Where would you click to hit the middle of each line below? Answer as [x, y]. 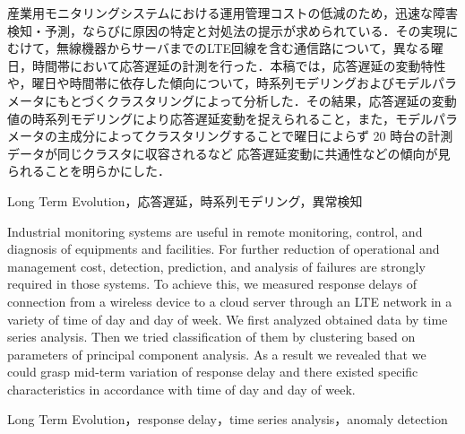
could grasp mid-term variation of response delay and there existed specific [213, 372]
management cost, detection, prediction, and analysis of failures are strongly [216, 266]
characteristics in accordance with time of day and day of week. [181, 389]
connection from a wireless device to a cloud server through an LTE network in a [230, 301]
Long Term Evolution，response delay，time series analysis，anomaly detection [228, 419]
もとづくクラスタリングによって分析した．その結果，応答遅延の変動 [257, 100]
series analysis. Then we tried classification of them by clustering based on [211, 337]
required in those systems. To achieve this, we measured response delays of [212, 284]
